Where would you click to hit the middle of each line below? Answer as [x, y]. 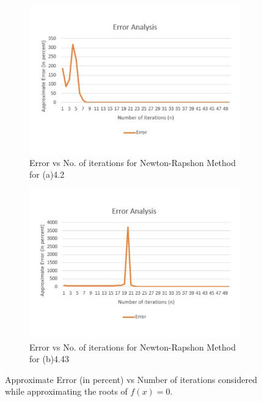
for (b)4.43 [49, 359]
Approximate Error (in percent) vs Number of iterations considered [131, 379]
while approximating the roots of [66, 391]
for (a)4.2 [47, 174]
